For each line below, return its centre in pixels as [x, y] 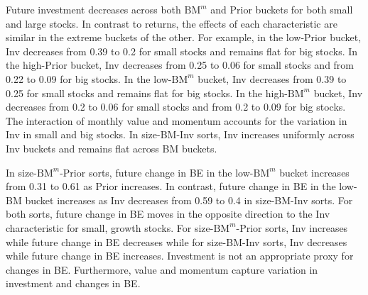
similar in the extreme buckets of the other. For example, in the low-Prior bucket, [184, 37]
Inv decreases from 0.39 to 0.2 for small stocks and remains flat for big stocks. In [182, 51]
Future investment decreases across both [93, 9]
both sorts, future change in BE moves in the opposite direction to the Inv [168, 214]
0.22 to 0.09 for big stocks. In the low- [89, 78]
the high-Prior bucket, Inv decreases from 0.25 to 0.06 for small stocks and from [180, 65]
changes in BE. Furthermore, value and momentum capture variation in [162, 269]
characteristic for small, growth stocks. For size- [110, 227]
